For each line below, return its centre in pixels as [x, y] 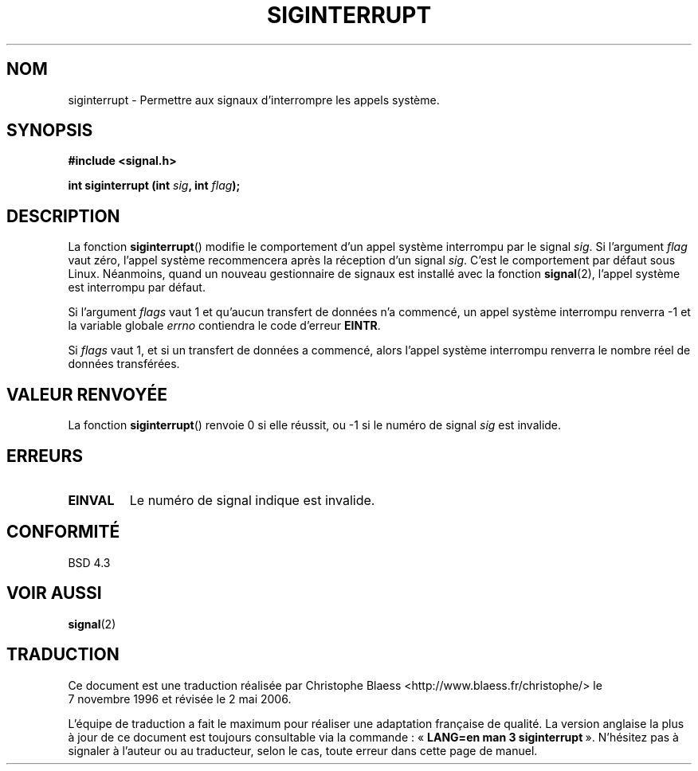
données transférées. [124, 364]
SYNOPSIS [50, 131]
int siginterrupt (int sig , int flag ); [154, 186]
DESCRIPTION [63, 216]
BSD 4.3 [89, 562]
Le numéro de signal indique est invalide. [252, 500]
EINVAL [91, 500]
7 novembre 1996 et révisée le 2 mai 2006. [180, 699]
